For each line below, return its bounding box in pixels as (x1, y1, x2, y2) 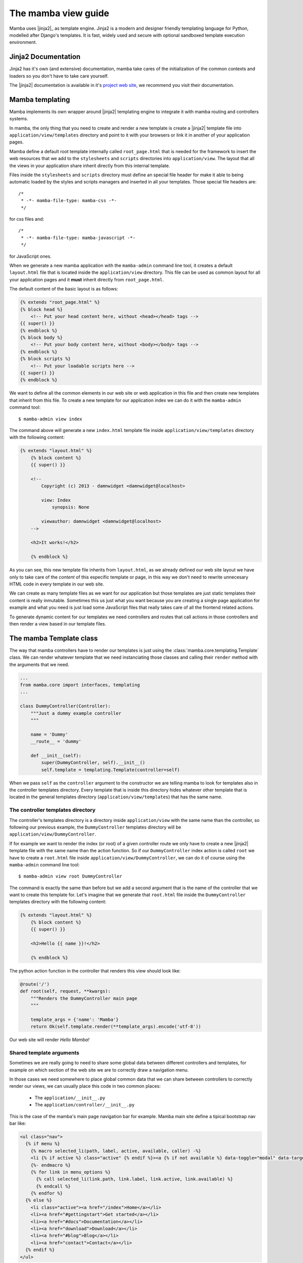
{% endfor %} (30, 1190, 63, 1196)
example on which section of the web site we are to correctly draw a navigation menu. (9, 1066, 189, 1073)
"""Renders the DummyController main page (30, 995, 137, 1001)
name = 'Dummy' (30, 732, 68, 737)
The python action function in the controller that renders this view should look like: (9, 967, 181, 974)
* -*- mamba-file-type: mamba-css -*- (21, 198, 117, 204)
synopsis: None (52, 504, 89, 510)
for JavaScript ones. (9, 253, 52, 259)
